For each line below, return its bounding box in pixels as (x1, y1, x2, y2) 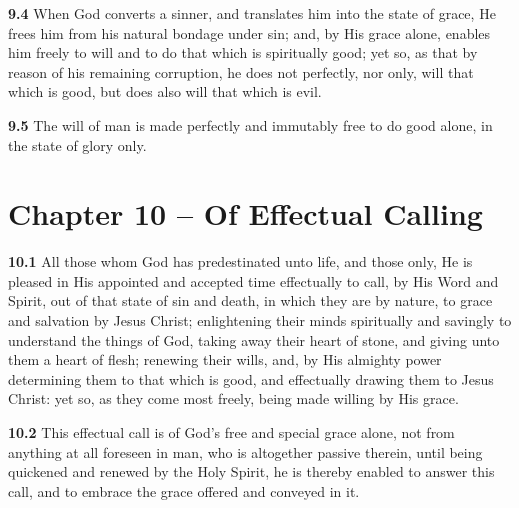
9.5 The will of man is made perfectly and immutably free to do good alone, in (8, 114, 493, 135)
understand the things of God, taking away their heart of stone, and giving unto (8, 329, 500, 350)
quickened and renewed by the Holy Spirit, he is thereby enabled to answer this (8, 461, 495, 482)
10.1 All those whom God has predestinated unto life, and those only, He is (8, 251, 473, 272)
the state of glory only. (8, 134, 147, 155)
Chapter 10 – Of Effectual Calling (8, 193, 483, 234)
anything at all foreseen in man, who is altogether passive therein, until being (8, 441, 483, 462)
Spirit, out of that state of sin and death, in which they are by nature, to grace (8, 290, 493, 311)
